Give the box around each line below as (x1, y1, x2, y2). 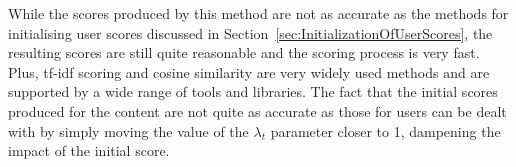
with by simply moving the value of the (8, 120, 249, 141)
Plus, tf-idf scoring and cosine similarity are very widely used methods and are (8, 61, 490, 82)
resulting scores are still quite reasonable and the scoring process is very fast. (8, 42, 480, 63)
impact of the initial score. (8, 140, 170, 161)
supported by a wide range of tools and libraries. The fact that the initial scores (8, 81, 498, 102)
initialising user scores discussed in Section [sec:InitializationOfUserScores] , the (8, 22, 493, 43)
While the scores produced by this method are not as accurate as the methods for (8, 3, 509, 23)
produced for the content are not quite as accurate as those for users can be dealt (8, 100, 507, 121)
